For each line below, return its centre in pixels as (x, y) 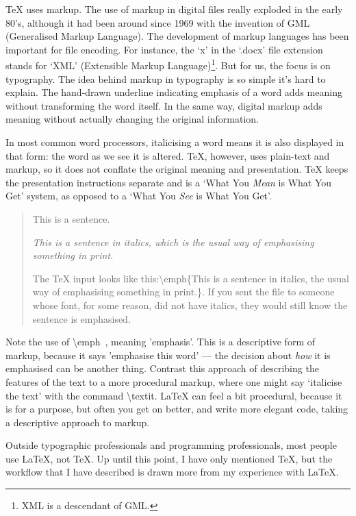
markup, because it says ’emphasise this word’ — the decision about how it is (168, 355)
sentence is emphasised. (81, 318)
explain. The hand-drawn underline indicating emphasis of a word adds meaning (174, 92)
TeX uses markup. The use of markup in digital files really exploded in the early (174, 9)
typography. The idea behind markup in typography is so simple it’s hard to (166, 78)
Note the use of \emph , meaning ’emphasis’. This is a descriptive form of (161, 342)
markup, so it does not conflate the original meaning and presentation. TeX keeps (177, 169)
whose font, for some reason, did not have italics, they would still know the (190, 305)
